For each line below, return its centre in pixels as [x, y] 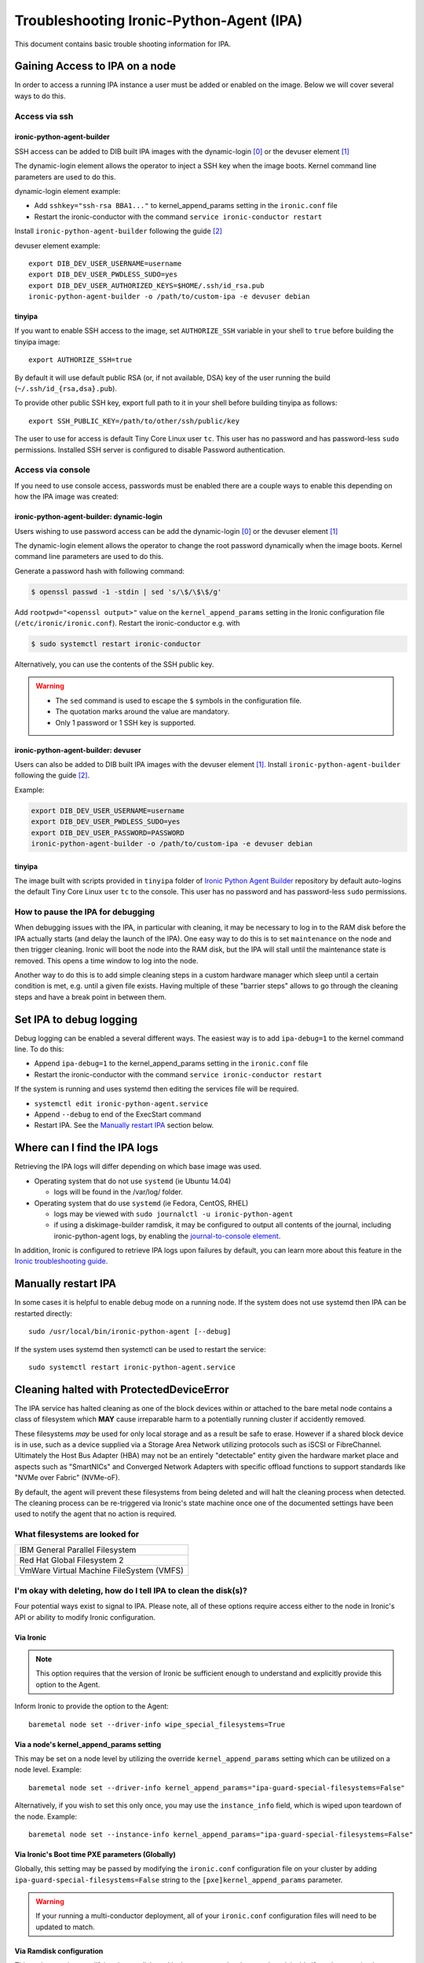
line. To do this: [39, 1049]
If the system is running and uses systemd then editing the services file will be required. [157, 1089]
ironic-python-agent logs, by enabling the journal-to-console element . [167, 1236]
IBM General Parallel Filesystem [78, 1550]
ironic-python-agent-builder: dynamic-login [88, 517]
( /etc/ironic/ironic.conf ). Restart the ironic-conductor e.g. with [127, 623]
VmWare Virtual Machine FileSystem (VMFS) [101, 1570]
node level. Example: [48, 1770]
